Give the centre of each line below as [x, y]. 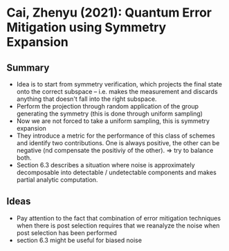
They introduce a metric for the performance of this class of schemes [116, 136]
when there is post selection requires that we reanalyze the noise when [118, 225]
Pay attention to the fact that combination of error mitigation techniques [119, 218]
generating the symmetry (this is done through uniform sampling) [110, 113]
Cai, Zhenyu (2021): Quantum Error [109, 13]
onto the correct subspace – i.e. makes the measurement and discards [117, 92]
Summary [28, 67]
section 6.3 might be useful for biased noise [79, 240]
